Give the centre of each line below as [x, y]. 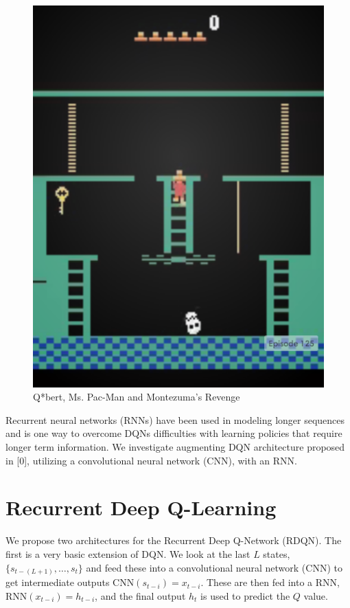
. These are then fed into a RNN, [270, 582]
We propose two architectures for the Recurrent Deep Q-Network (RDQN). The [174, 540]
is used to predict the [245, 595]
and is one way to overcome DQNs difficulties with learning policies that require [174, 433]
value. [316, 595]
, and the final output [140, 595]
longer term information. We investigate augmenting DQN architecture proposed [175, 447]
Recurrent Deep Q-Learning [141, 507]
